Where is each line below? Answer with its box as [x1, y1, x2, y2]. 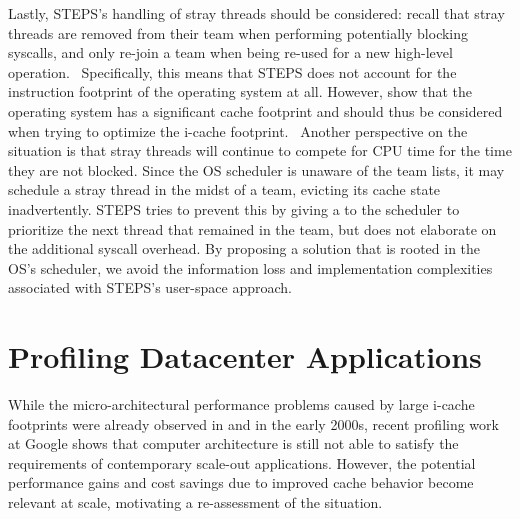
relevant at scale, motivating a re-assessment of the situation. [8, 492, 383, 512]
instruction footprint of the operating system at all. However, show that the [8, 81, 473, 102]
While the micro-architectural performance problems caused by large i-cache [8, 394, 475, 415]
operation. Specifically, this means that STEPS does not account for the [8, 61, 457, 82]
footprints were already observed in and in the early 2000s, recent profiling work [8, 413, 499, 434]
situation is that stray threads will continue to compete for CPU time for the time [8, 140, 512, 161]
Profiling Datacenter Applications [8, 336, 482, 377]
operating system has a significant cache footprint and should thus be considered [8, 100, 503, 121]
